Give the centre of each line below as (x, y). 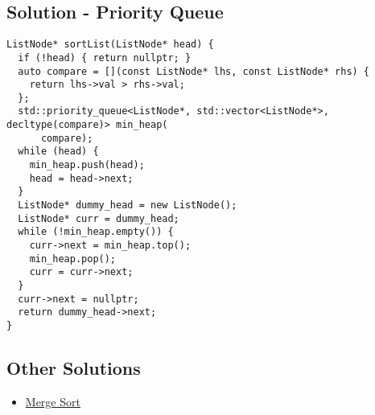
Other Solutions (74, 368)
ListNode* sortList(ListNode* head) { (110, 45)
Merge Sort (53, 401)
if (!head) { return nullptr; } (105, 58)
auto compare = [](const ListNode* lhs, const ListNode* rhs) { (194, 71)
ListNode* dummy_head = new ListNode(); (128, 205)
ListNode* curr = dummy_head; (99, 218)
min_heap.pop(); (73, 259)
